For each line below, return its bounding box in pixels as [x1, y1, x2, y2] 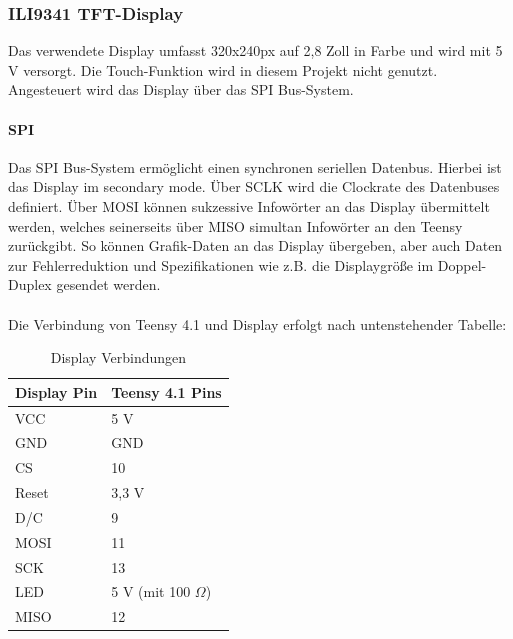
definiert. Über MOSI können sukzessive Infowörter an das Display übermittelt [8, 195, 490, 216]
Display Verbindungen [50, 347, 187, 368]
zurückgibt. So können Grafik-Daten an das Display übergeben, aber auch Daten [8, 235, 503, 256]
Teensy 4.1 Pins [111, 381, 222, 402]
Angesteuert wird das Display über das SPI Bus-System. [8, 79, 354, 100]
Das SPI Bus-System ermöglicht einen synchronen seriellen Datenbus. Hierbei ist [8, 156, 502, 177]
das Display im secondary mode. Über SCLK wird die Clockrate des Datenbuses [8, 176, 500, 197]
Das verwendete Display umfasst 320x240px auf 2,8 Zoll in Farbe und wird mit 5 [8, 40, 503, 61]
